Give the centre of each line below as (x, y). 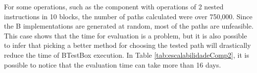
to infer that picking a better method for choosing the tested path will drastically (128, 45)
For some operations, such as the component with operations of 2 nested (114, 6)
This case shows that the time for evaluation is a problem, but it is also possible (126, 35)
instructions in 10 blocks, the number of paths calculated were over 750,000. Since (128, 16)
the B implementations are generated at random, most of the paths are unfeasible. (129, 26)
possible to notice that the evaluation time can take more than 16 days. (113, 64)
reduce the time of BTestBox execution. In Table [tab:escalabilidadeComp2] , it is (127, 55)
